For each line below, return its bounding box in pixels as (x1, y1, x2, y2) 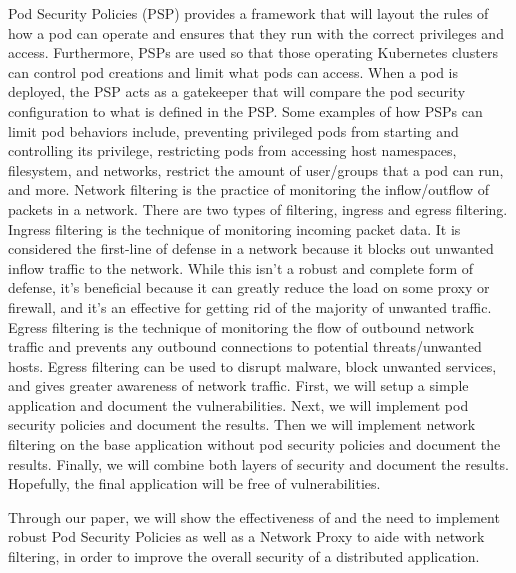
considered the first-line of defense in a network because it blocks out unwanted (8, 238, 494, 259)
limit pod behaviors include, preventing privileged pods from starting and (8, 120, 459, 141)
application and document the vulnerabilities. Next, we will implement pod (8, 394, 469, 415)
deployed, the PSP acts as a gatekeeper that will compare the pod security (8, 81, 466, 102)
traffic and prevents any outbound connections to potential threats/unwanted (8, 336, 482, 357)
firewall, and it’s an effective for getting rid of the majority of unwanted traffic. (8, 296, 492, 317)
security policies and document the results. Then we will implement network (8, 414, 476, 435)
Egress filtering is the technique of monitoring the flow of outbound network (8, 316, 475, 337)
